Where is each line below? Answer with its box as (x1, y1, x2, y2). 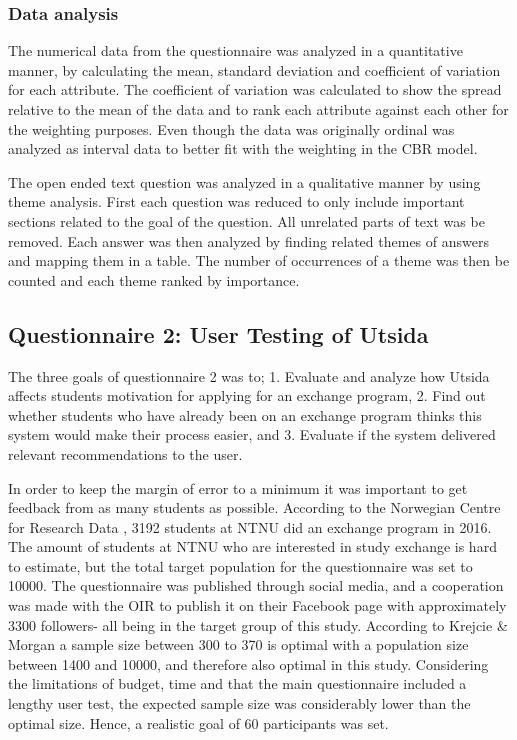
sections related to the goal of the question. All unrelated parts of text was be (8, 210, 485, 231)
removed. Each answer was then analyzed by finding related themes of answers (8, 230, 489, 251)
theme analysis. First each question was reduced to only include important (8, 191, 465, 212)
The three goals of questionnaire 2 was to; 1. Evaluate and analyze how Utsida (8, 365, 490, 386)
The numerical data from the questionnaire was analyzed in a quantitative (8, 40, 463, 61)
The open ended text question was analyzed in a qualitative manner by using (8, 171, 481, 192)
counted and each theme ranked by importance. (8, 269, 300, 290)
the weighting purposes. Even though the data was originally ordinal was (8, 118, 455, 139)
